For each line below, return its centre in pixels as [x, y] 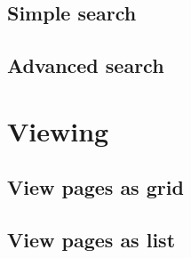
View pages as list [92, 240]
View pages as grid [95, 187]
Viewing [58, 130]
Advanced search [86, 65]
